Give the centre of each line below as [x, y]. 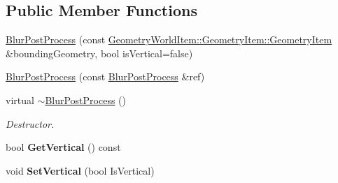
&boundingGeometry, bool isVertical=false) [99, 53]
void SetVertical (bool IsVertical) [80, 170]
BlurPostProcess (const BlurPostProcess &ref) [105, 76]
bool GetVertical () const [63, 147]
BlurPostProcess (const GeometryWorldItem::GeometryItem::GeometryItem [169, 39]
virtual [20, 100]
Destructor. [30, 123]
